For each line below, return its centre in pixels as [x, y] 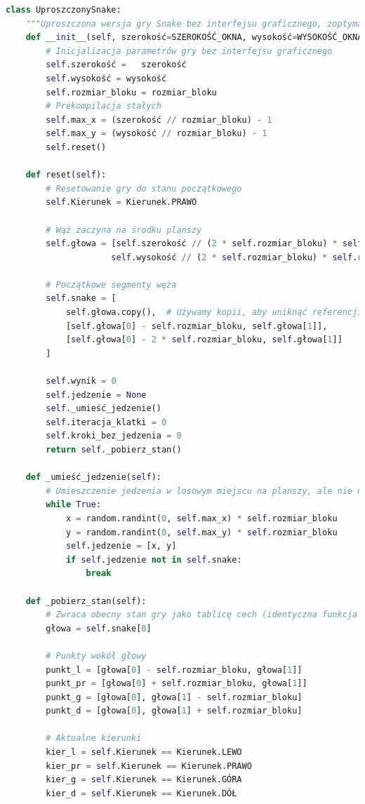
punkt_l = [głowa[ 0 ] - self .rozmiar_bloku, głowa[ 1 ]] [174, 670]
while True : [74, 505]
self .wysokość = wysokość [106, 78]
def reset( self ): [66, 175]
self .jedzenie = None [96, 395]
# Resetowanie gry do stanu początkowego [144, 188]
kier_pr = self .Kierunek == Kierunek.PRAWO [149, 766]
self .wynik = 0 [81, 381]
